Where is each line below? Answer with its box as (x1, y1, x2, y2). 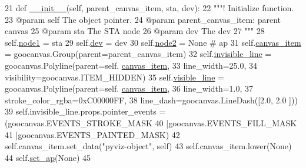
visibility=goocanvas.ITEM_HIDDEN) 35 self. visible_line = (5, 70, 224, 83)
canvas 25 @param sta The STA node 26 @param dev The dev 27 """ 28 (5, 25, 265, 37)
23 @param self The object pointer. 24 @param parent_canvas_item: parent (5, 13, 281, 25)
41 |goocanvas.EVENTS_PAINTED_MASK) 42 (5, 128, 180, 140)
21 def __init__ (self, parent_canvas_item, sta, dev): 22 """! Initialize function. (5, 2, 294, 14)
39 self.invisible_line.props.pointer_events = (5, 105, 166, 117)
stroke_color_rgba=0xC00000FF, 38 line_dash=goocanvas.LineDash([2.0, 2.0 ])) (5, 93, 298, 106)
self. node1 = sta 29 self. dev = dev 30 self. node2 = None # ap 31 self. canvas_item (5, 36, 301, 48)
